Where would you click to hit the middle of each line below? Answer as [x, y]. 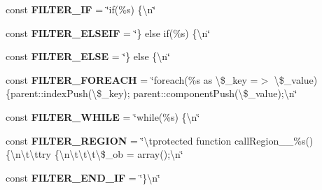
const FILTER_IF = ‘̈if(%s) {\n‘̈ [81, 9]
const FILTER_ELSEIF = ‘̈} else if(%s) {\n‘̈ [108, 32]
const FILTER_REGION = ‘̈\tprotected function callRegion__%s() [160, 140]
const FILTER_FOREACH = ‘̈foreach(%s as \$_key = [132, 79]
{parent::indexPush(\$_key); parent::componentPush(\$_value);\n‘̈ [152, 93]
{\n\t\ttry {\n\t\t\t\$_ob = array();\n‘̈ [94, 154]
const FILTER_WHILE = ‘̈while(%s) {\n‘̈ [103, 116]
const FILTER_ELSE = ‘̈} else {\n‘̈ [88, 56]
